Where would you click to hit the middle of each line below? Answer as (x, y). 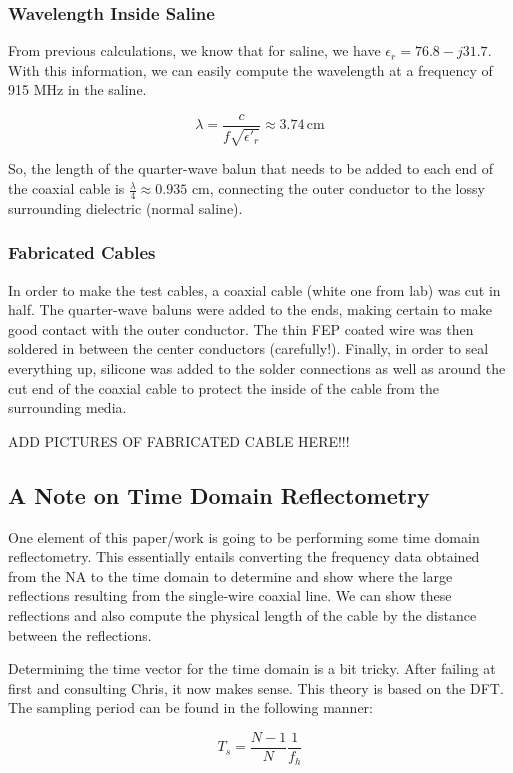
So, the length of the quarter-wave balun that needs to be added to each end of (251, 168)
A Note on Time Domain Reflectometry (219, 494)
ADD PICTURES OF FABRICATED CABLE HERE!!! (179, 440)
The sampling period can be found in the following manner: (190, 707)
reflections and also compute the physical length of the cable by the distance (242, 615)
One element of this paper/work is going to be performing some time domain (244, 536)
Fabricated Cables (82, 252)
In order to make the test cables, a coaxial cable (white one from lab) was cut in (254, 289)
